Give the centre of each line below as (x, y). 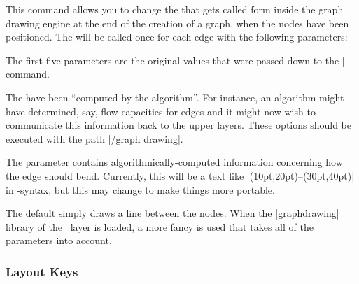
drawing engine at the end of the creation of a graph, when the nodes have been (177, 23)
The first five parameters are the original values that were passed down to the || (177, 60)
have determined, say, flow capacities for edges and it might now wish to (161, 111)
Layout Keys (42, 271)
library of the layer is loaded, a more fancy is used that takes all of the (160, 226)
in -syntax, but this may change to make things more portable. (140, 189)
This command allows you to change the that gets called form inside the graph (175, 9)
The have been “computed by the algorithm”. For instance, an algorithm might (175, 97)
